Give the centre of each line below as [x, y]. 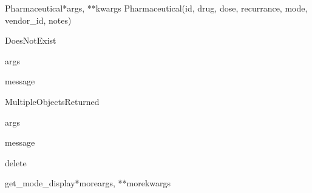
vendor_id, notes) [38, 20]
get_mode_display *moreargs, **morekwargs [88, 183]
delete [16, 162]
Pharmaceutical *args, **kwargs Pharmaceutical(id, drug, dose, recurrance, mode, [156, 8]
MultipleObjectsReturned [52, 101]
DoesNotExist [31, 40]
